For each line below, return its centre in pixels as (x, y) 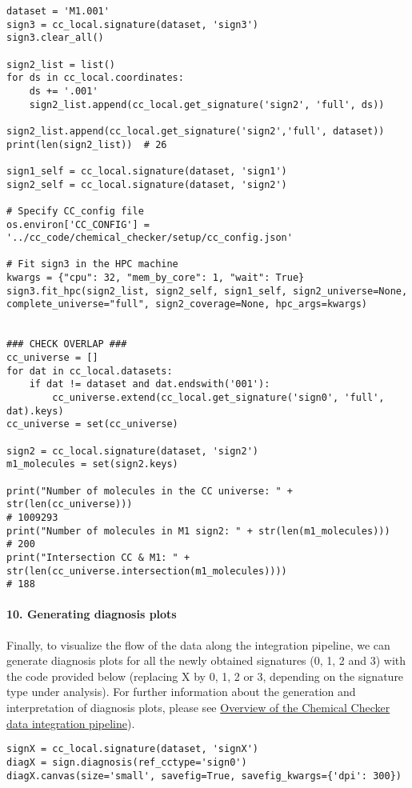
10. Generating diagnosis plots (92, 614)
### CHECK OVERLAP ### (67, 344)
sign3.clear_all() (55, 38)
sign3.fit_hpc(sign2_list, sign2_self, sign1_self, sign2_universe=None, (207, 291)
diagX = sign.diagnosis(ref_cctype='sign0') (127, 762)
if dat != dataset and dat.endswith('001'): (150, 384)
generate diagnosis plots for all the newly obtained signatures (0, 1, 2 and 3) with (206, 660)
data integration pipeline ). (71, 723)
